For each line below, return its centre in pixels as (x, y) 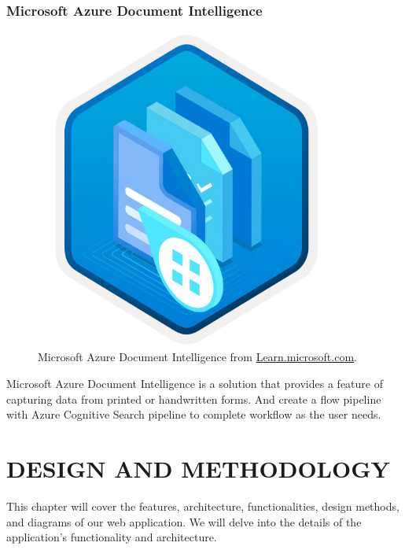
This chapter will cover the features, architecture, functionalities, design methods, (203, 506)
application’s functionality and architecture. (112, 537)
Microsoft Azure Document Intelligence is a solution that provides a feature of (195, 384)
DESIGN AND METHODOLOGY (198, 469)
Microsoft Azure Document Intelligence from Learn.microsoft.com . (197, 357)
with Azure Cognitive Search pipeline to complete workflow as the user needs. (194, 414)
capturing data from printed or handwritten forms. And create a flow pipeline (194, 399)
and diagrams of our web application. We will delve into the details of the (184, 521)
